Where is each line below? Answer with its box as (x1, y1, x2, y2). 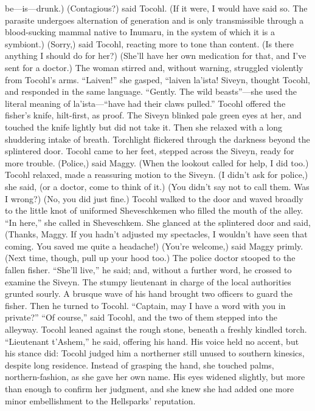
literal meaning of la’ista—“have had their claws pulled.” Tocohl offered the (5, 97, 286, 109)
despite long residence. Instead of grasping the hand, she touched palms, (5, 358, 274, 371)
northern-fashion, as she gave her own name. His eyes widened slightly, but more (5, 370, 305, 383)
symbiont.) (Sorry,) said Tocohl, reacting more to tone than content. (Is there (5, 37, 294, 50)
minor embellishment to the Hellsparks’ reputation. (5, 394, 196, 407)
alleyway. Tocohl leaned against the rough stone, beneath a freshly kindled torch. (5, 323, 307, 336)
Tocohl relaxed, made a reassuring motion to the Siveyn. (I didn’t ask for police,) (5, 168, 308, 181)
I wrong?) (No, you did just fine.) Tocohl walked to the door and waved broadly (5, 192, 303, 205)
